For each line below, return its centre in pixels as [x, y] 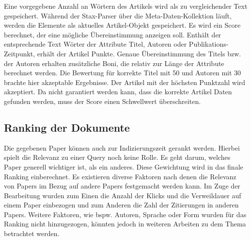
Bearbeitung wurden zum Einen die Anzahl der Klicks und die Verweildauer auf [123, 195]
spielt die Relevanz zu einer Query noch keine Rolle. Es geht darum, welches [117, 157]
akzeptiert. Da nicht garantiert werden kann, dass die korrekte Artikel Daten [118, 92]
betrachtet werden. [32, 233]
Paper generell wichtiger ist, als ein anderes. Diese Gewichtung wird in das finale [124, 166]
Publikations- [209, 44]
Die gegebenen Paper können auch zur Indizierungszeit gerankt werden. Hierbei [122, 147]
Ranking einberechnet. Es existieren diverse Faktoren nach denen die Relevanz [120, 176]
